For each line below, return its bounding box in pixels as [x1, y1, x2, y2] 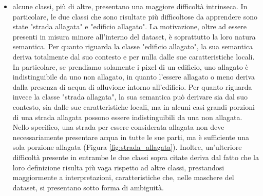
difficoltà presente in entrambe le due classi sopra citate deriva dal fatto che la [12, 151, 259, 162]
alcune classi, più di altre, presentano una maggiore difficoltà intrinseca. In [12, 1, 248, 11]
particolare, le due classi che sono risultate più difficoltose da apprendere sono [12, 11, 258, 22]
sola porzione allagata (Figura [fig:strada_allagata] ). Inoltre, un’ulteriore [12, 142, 242, 152]
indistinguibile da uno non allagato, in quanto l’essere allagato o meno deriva [12, 71, 255, 82]
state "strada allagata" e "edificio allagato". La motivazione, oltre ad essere [12, 21, 247, 32]
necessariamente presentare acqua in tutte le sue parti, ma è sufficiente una [12, 131, 249, 142]
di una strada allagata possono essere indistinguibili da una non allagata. [12, 111, 242, 122]
